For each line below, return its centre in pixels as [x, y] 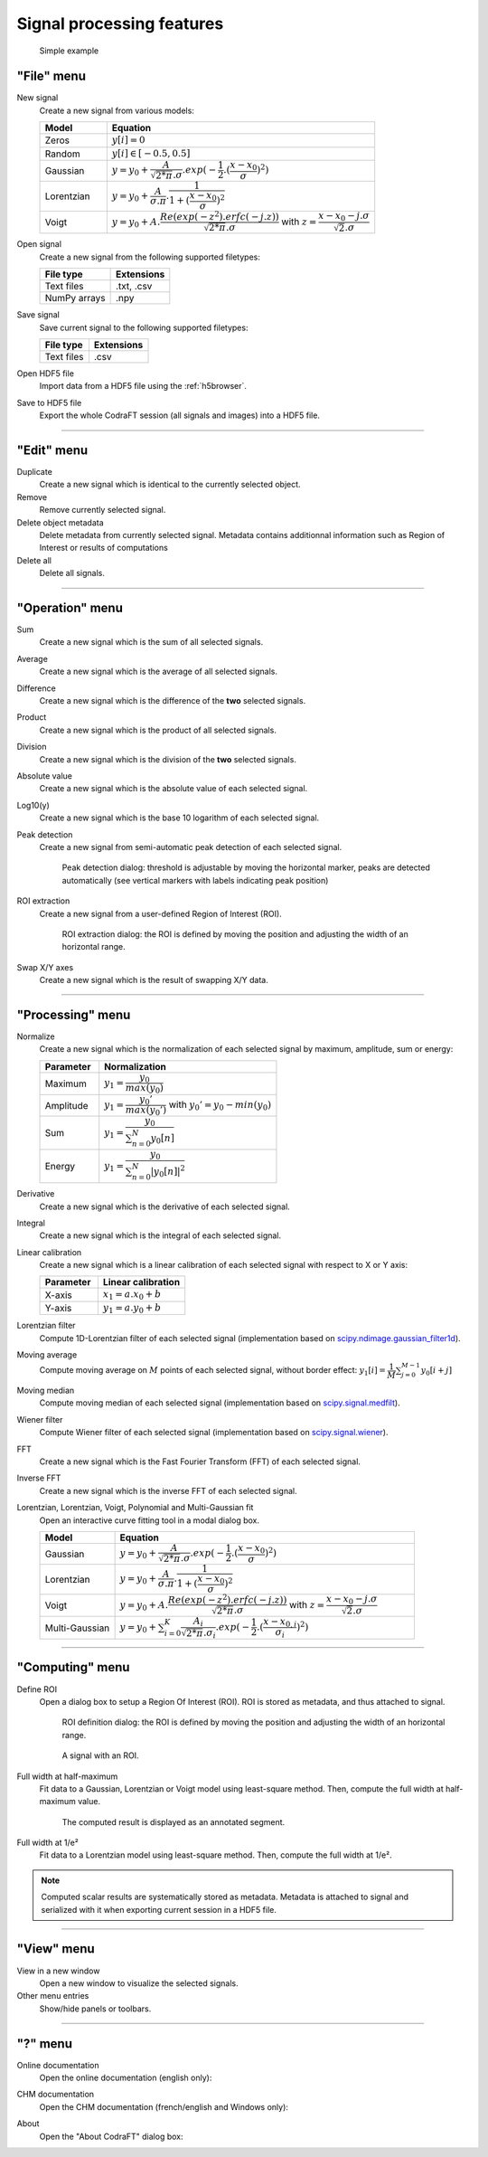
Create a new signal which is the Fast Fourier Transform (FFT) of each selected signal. [200, 1462]
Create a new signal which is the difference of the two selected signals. [173, 701]
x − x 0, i [280, 1622]
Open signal [39, 244]
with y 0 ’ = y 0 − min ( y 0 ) [220, 1106]
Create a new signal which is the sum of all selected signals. [151, 642]
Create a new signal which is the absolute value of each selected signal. [174, 789]
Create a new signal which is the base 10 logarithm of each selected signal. [179, 818]
